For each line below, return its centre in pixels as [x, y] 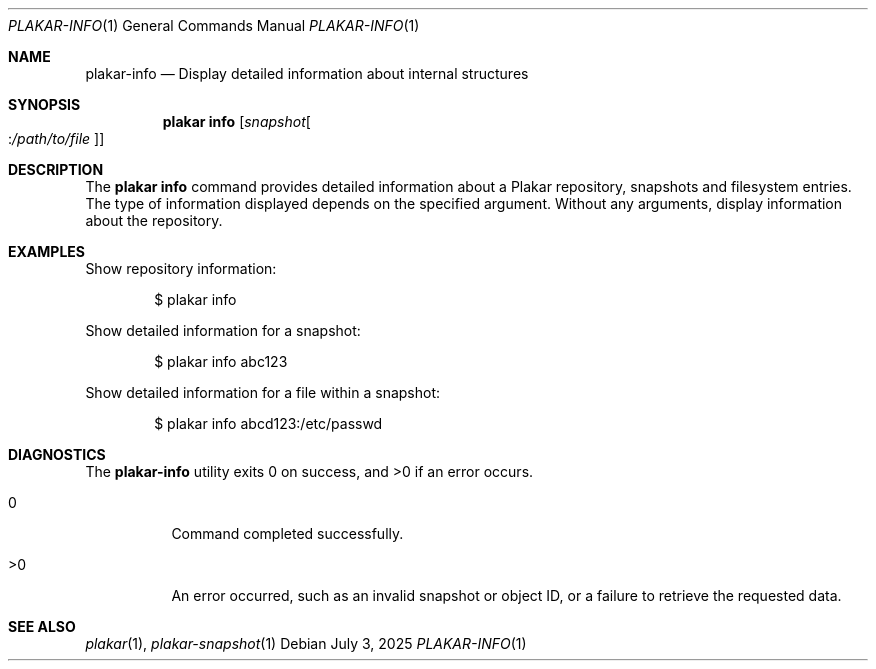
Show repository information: [181, 268]
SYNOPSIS [44, 104]
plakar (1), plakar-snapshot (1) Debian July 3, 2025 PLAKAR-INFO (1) [306, 643]
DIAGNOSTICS [57, 454]
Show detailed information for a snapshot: [223, 330]
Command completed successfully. [287, 533]
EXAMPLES [46, 251]
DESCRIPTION [56, 169]
